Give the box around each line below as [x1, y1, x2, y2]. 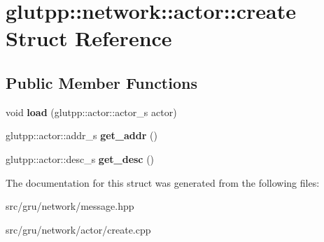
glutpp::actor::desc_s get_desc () [6, 151, 155, 166]
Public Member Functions [6, 71, 197, 93]
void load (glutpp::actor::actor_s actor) [6, 104, 177, 119]
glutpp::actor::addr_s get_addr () [6, 128, 157, 143]
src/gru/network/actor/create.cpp [6, 222, 151, 236]
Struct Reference [6, 24, 172, 52]
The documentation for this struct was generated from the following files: [6, 175, 320, 190]
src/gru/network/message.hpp [6, 199, 134, 213]
